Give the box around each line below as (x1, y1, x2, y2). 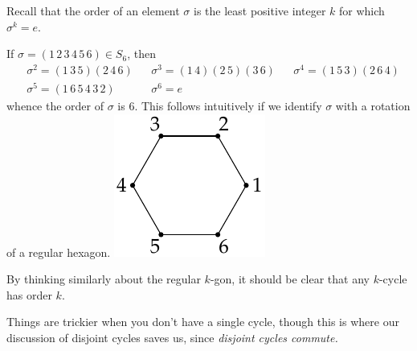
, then (127, 45, 156, 62)
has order (6, 286, 52, 303)
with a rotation (335, 97, 411, 114)
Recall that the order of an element (6, 2, 180, 19)
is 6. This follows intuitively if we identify (117, 97, 322, 114)
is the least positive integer (194, 2, 326, 19)
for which (339, 2, 385, 19)
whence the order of (6, 97, 104, 114)
